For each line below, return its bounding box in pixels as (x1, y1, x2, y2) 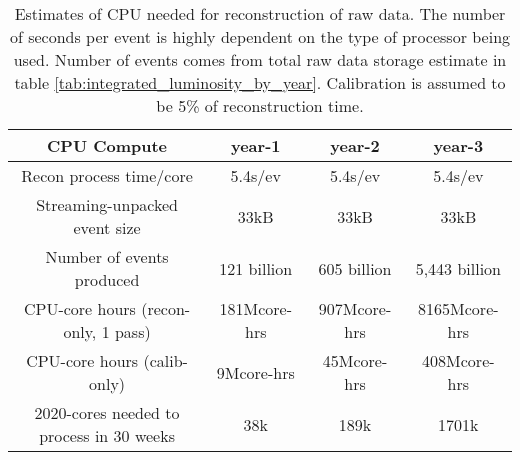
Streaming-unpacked (36, 193, 178, 216)
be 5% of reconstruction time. (156, 94, 364, 117)
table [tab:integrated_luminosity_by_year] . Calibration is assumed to (14, 71, 506, 94)
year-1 (230, 134, 281, 157)
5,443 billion (415, 256, 502, 280)
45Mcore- (322, 349, 388, 372)
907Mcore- (318, 297, 392, 320)
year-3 (433, 134, 484, 157)
